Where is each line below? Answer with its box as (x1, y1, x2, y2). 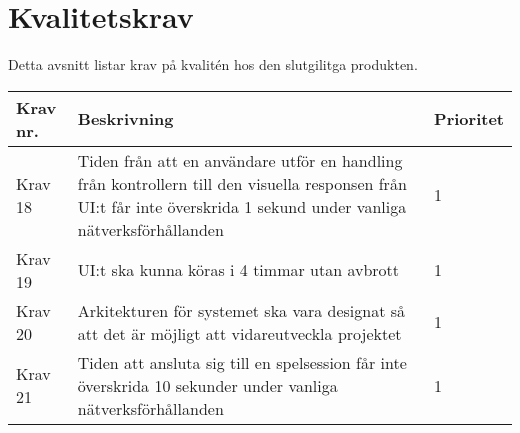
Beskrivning (77, 107, 174, 131)
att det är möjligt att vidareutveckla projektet (77, 321, 402, 345)
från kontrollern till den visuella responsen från (77, 171, 407, 195)
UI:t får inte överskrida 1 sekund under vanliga (77, 194, 407, 218)
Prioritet (434, 107, 504, 131)
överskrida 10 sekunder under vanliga (77, 373, 338, 397)
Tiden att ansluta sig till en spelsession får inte (77, 350, 407, 374)
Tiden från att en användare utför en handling (77, 148, 403, 172)
